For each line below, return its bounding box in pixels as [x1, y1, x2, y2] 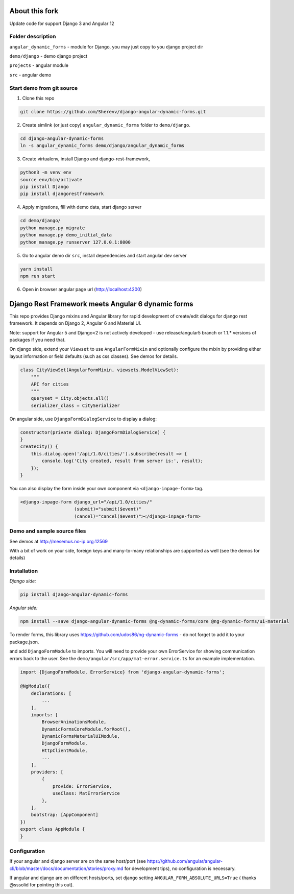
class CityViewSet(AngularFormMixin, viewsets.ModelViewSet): [20, 367, 179, 373]
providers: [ [31, 769, 64, 775]
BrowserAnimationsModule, [41, 719, 107, 725]
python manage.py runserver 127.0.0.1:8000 [20, 239, 131, 245]
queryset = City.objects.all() [31, 396, 109, 401]
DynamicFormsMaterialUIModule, [41, 733, 120, 739]
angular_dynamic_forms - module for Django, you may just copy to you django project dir [9, 43, 204, 50]
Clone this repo [22, 95, 55, 101]
